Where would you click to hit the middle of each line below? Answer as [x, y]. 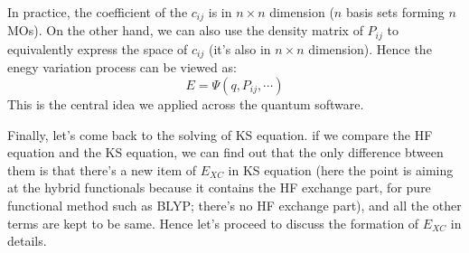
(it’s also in [239, 48]
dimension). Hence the [370, 48]
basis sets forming [395, 12]
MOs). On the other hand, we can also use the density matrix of [185, 30]
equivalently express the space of [98, 48]
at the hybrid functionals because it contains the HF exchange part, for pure [219, 187]
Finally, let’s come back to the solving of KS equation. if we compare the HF [220, 134]
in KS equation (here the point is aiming [341, 169]
